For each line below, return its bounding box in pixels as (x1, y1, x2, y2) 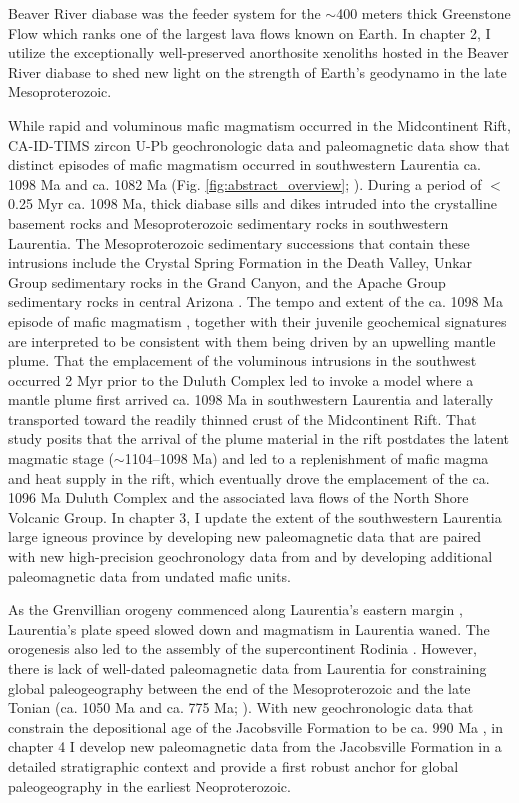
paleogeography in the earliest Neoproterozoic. (8, 775, 291, 796)
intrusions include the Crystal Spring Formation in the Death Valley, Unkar (8, 252, 473, 273)
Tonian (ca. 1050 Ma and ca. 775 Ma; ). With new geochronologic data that (8, 697, 474, 718)
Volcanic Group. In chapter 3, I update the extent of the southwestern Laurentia (8, 506, 502, 527)
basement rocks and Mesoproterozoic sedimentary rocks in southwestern (8, 212, 449, 233)
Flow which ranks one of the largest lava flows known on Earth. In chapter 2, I (8, 22, 491, 43)
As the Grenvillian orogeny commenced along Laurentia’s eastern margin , (8, 599, 463, 620)
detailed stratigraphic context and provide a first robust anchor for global (8, 755, 459, 776)
